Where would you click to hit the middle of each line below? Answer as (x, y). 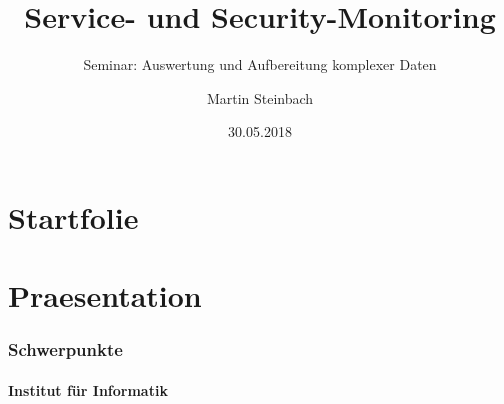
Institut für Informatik (88, 389)
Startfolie (73, 216)
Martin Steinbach (260, 97)
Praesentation (105, 295)
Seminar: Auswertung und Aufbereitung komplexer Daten (260, 64)
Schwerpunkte (65, 349)
